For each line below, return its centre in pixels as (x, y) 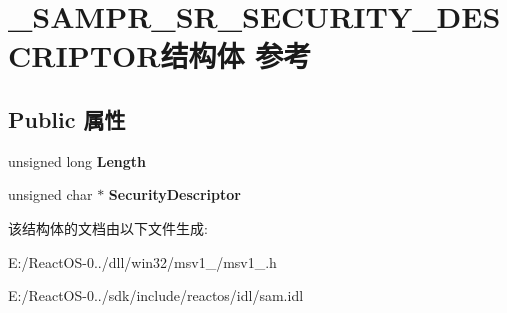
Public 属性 (67, 118)
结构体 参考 (236, 55)
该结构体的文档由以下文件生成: (108, 227)
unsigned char (50, 194)
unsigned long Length (77, 160)
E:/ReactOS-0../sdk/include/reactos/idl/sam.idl (156, 295)
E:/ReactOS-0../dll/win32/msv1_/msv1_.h (142, 261)
